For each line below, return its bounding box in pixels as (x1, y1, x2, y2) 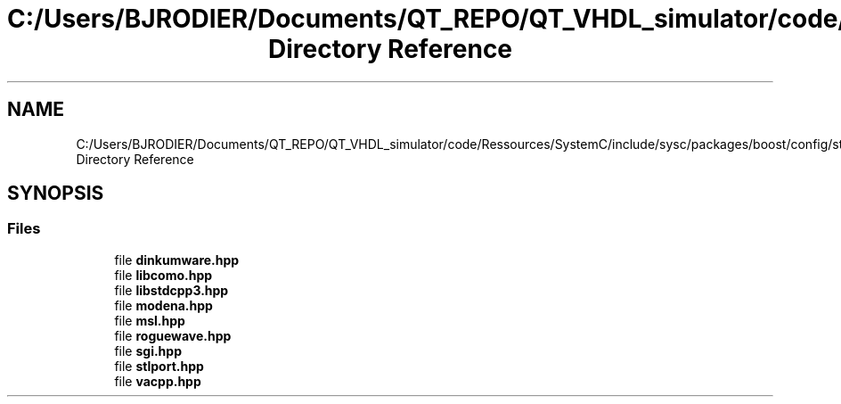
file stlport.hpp (114, 358, 204, 374)
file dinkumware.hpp (114, 251, 240, 268)
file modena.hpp (114, 297, 213, 313)
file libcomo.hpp (114, 267, 213, 283)
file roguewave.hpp (114, 327, 232, 343)
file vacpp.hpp (114, 373, 201, 389)
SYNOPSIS (7, 182, 104, 205)
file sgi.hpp (114, 342, 182, 359)
